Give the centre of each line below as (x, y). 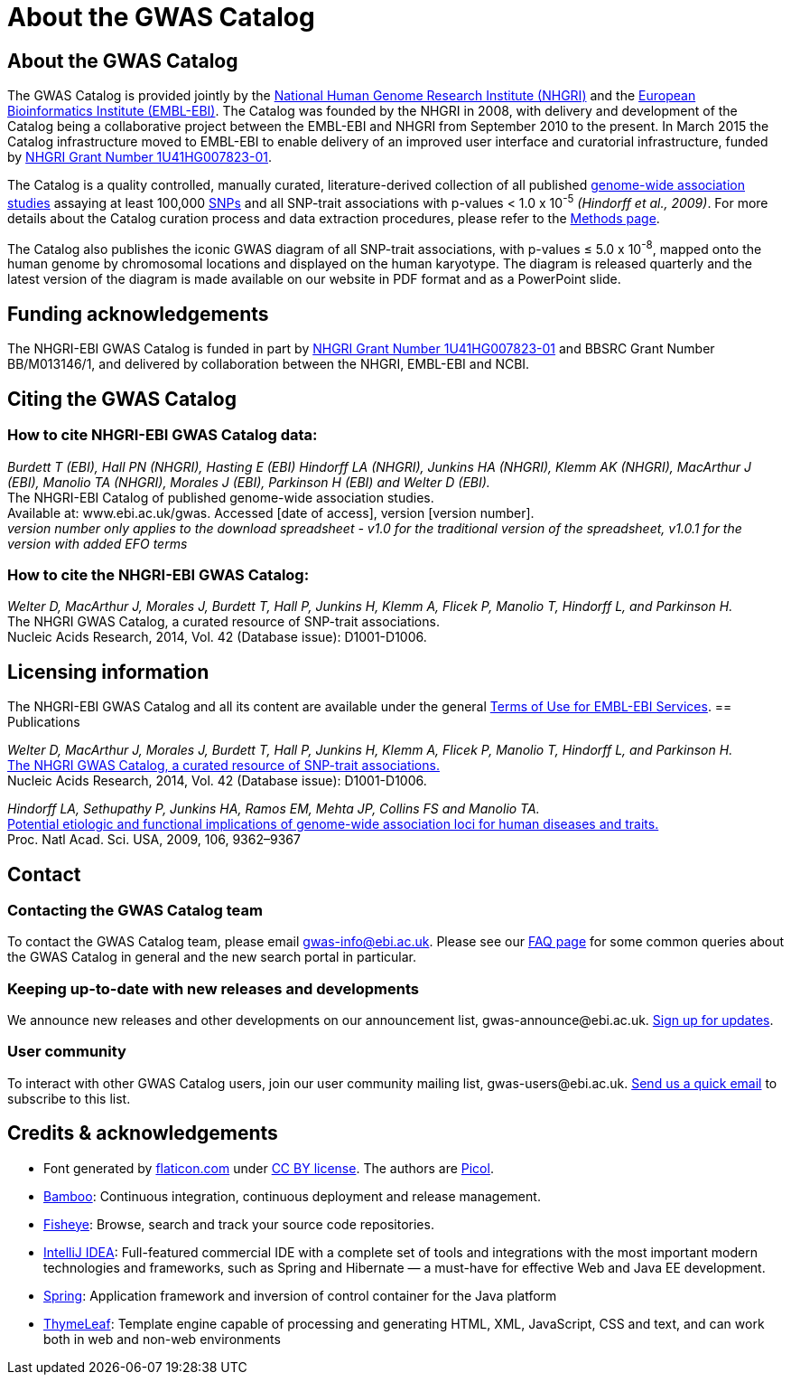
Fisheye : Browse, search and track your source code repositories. (239, 1224)
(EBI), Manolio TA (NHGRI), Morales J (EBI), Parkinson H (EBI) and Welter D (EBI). (249, 482)
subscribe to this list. (69, 1098)
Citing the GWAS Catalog (122, 399)
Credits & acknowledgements (143, 1133)
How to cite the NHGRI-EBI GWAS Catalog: (158, 574)
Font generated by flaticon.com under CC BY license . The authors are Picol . (269, 1168)
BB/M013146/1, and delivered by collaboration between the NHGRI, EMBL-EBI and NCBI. (269, 364)
